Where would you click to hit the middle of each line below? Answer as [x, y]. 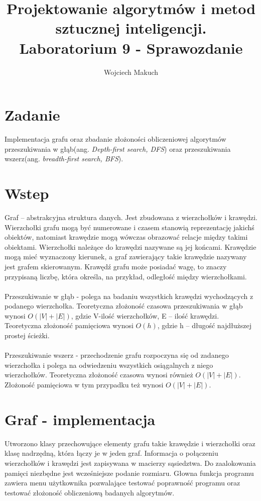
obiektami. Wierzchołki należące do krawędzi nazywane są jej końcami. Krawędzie [130, 246]
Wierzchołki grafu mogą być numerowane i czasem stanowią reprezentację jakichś [129, 227]
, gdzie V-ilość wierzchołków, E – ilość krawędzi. [145, 315]
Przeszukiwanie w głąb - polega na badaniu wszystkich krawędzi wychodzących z [129, 296]
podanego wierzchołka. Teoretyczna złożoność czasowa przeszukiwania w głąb [124, 306]
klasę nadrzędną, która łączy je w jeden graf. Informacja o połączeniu [111, 453]
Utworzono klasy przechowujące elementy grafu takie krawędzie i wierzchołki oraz [130, 443]
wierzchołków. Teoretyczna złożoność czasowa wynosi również [99, 375]
